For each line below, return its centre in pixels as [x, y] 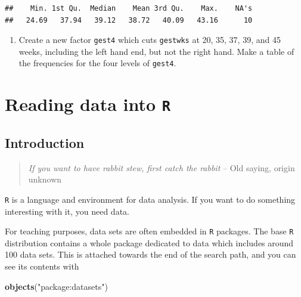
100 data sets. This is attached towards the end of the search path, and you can [150, 254]
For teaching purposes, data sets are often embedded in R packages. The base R [149, 231]
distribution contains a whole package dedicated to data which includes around [149, 242]
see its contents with [42, 266]
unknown [45, 179]
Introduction [45, 142]
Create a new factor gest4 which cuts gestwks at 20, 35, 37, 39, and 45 [150, 40]
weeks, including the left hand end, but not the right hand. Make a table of [156, 51]
